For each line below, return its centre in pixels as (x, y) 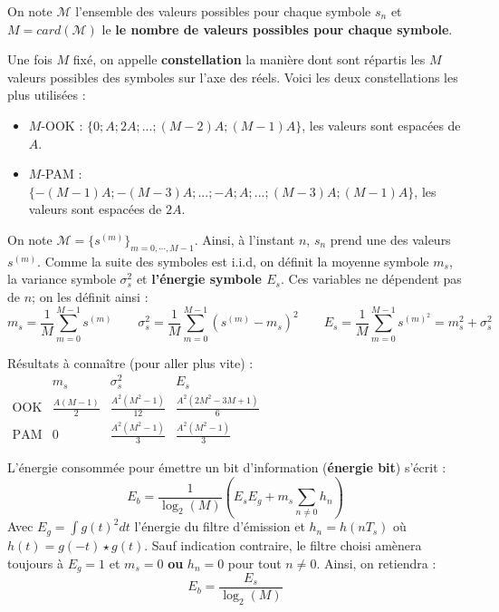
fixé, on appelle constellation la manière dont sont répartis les (249, 59)
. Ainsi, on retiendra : (376, 563)
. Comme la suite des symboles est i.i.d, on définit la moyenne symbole (233, 261)
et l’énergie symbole (199, 279)
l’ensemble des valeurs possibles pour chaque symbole (223, 11)
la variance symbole (62, 279)
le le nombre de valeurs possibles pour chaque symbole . (277, 29)
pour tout (254, 563)
